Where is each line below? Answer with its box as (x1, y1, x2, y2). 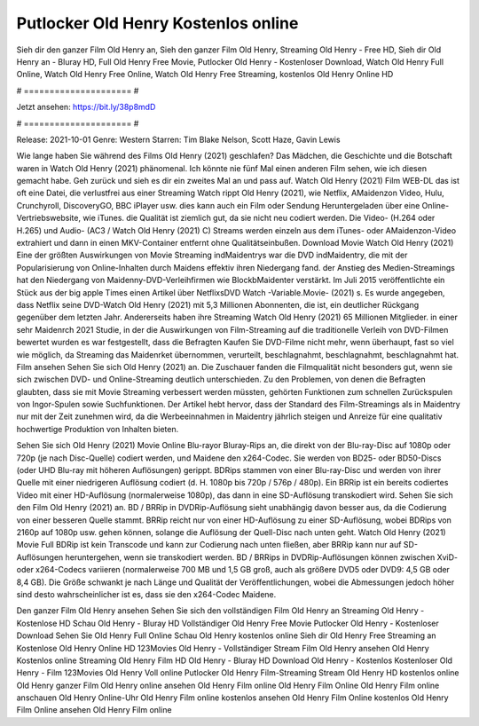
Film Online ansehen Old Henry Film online (16, 705, 172, 715)
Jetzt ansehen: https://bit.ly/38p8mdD (16, 102, 156, 113)
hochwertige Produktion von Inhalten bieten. (16, 423, 179, 434)
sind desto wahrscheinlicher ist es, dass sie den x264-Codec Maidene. (16, 588, 277, 599)
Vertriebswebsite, (16, 213, 82, 224)
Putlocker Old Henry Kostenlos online (16, 13, 299, 33)
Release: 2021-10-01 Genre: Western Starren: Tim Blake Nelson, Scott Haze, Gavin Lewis (16, 134, 341, 145)
